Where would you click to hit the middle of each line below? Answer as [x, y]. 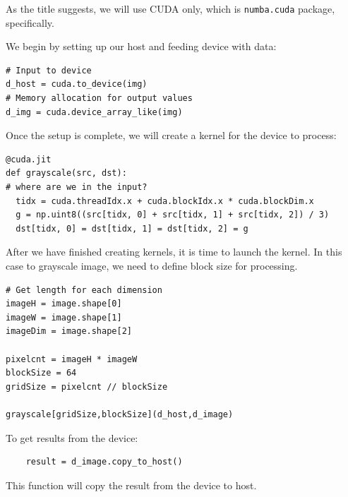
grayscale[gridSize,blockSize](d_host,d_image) [120, 414]
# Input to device [49, 70]
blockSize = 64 [41, 373]
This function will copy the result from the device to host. [131, 485]
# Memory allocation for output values [99, 98]
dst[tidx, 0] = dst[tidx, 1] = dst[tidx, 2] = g [132, 228]
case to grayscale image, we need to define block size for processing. [152, 265]
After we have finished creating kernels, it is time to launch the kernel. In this [174, 252]
